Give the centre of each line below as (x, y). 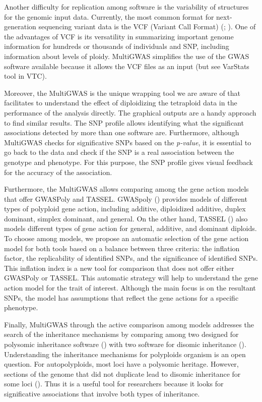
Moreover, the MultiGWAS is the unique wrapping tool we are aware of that (122, 93)
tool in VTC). (25, 76)
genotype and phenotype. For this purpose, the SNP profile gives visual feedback (128, 162)
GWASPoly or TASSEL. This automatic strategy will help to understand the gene (131, 278)
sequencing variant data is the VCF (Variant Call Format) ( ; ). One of (147, 26)
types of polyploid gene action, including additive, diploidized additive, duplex (125, 209)
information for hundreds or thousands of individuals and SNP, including (117, 46)
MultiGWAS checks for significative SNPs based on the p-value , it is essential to (128, 142)
